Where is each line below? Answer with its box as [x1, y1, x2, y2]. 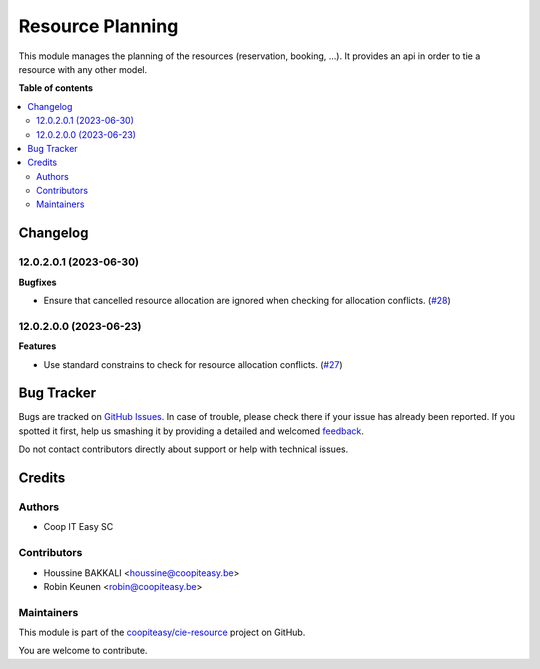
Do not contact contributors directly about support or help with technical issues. [18, 443, 349, 455]
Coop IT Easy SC [43, 521, 114, 533]
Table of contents [18, 82, 94, 94]
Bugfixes [18, 276, 57, 288]
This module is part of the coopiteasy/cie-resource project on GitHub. [18, 626, 306, 639]
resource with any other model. [18, 63, 148, 75]
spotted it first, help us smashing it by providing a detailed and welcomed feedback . [18, 425, 365, 437]
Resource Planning [18, 15, 179, 37]
